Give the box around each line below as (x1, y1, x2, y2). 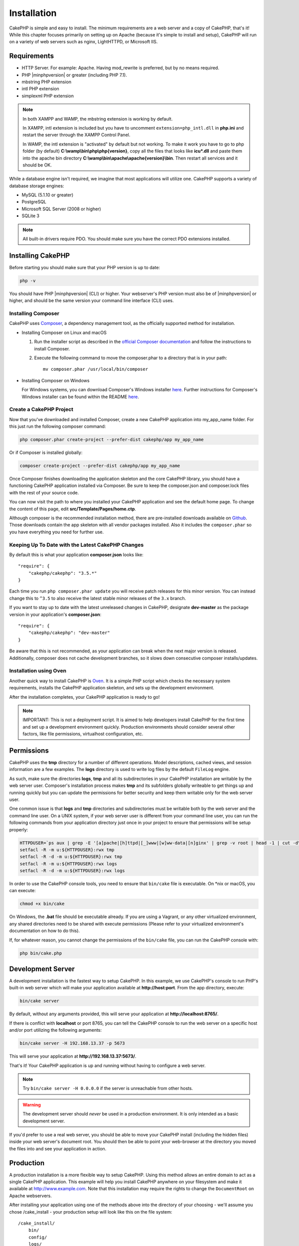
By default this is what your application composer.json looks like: (9, 551, 144, 558)
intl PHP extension (21, 86, 59, 92)
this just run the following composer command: (9, 424, 106, 430)
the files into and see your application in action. (9, 1145, 107, 1151)
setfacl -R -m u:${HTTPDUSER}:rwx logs (19, 861, 117, 867)
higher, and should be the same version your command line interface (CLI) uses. (9, 298, 174, 304)
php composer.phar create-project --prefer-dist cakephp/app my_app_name (19, 437, 204, 443)
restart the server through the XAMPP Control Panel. (22, 132, 131, 138)
